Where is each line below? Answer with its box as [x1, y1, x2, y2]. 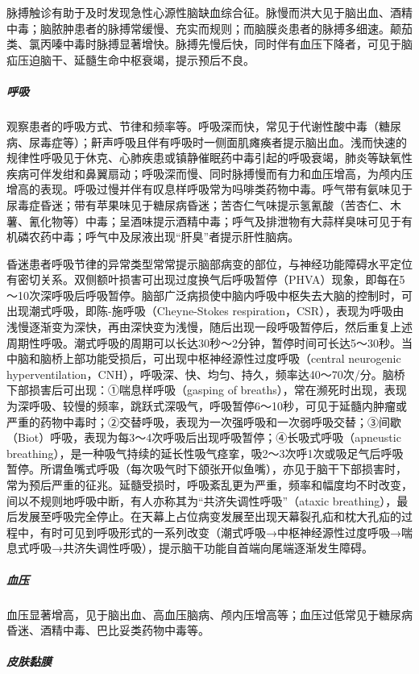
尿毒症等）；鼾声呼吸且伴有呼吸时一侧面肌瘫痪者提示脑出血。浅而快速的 [28, 133, 407, 150]
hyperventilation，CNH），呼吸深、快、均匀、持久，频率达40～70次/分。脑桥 [6, 365, 405, 382]
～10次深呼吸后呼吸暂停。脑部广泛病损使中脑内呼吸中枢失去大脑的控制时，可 [6, 286, 413, 303]
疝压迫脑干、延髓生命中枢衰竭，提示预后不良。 [6, 51, 255, 68]
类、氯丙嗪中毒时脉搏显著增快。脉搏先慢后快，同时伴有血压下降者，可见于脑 [6, 35, 413, 52]
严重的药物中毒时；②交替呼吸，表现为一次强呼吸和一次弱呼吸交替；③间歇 [6, 413, 401, 430]
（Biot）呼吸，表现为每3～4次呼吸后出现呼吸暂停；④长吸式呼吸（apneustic [6, 429, 401, 446]
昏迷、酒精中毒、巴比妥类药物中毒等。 [6, 622, 209, 639]
